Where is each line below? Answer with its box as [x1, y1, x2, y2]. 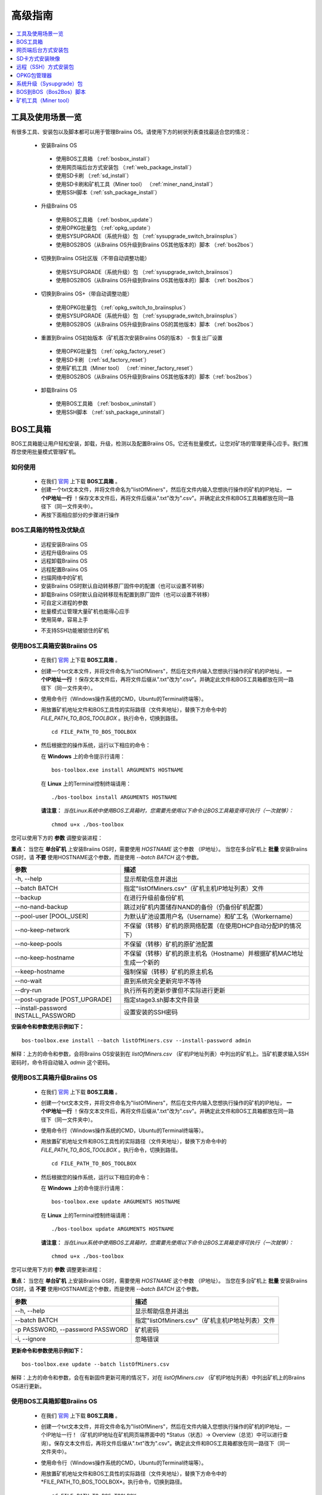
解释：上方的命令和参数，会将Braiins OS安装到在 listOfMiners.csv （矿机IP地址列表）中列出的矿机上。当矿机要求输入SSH [11, 1050, 309, 1058]
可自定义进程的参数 [41, 599, 88, 606]
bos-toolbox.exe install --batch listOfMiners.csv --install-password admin [21, 1037, 252, 1044]
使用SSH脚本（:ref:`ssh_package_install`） [55, 188, 160, 196]
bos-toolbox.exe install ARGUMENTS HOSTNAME [51, 767, 184, 774]
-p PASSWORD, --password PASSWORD [14, 1325, 128, 1334]
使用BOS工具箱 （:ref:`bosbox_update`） [55, 216, 156, 223]
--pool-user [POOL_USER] [14, 912, 89, 920]
